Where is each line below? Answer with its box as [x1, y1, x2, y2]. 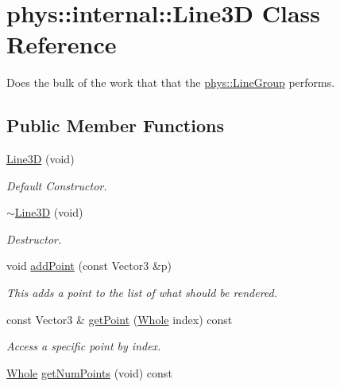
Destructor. [6, 230, 62, 247]
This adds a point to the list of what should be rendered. [6, 284, 278, 301]
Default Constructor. [6, 177, 107, 193]
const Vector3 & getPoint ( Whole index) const [6, 311, 233, 327]
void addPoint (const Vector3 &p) [6, 257, 172, 274]
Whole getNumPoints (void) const [6, 364, 172, 381]
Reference [6, 28, 117, 61]
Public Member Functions [6, 113, 224, 138]
